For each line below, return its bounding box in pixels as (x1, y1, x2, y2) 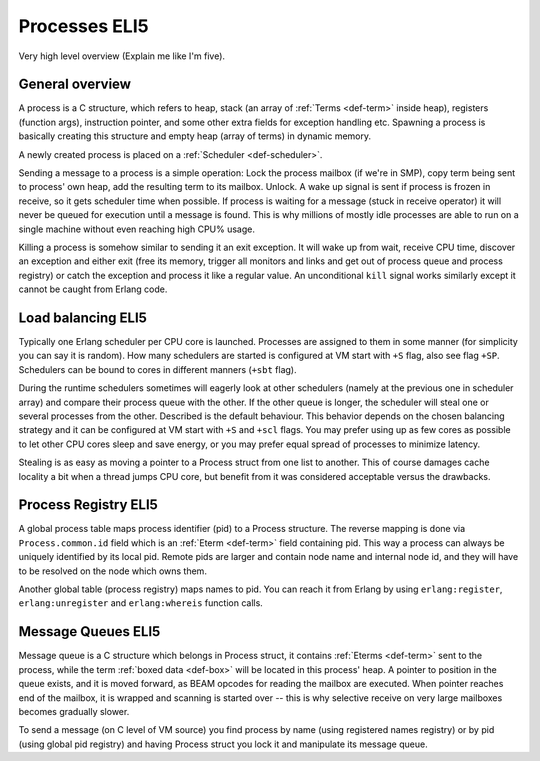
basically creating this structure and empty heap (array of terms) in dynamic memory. (18, 130, 372, 142)
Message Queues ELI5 (18, 623, 161, 640)
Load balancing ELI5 (18, 309, 147, 326)
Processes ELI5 (18, 15, 149, 37)
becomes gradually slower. (18, 705, 130, 717)
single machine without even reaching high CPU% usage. (18, 223, 255, 235)
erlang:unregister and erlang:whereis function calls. (18, 597, 264, 609)
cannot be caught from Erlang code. (18, 283, 168, 295)
